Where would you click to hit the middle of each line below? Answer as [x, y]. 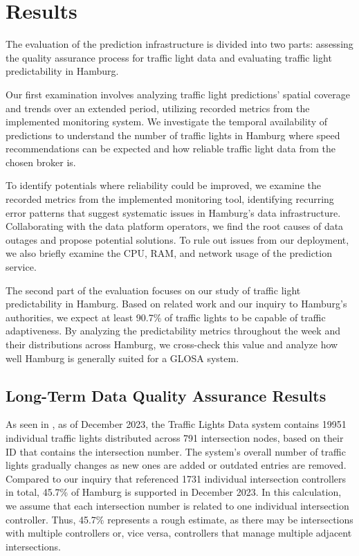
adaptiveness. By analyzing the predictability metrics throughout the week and [173, 331]
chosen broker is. [41, 162]
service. [21, 267]
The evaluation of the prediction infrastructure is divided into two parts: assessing [179, 44]
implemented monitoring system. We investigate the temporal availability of [167, 122]
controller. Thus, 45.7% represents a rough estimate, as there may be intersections [179, 519]
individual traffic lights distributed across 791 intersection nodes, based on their [175, 437]
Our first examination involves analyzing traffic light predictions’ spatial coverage [178, 94]
